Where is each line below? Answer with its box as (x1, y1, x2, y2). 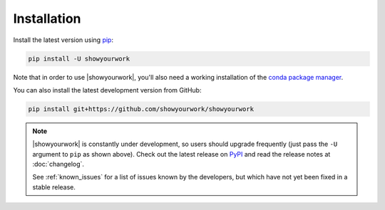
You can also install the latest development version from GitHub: (13, 85, 202, 94)
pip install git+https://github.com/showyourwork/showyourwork (28, 105, 255, 113)
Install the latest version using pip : (13, 36, 114, 44)
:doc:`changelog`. (32, 160, 85, 169)
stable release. (32, 182, 76, 191)
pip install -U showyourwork (28, 54, 130, 63)
